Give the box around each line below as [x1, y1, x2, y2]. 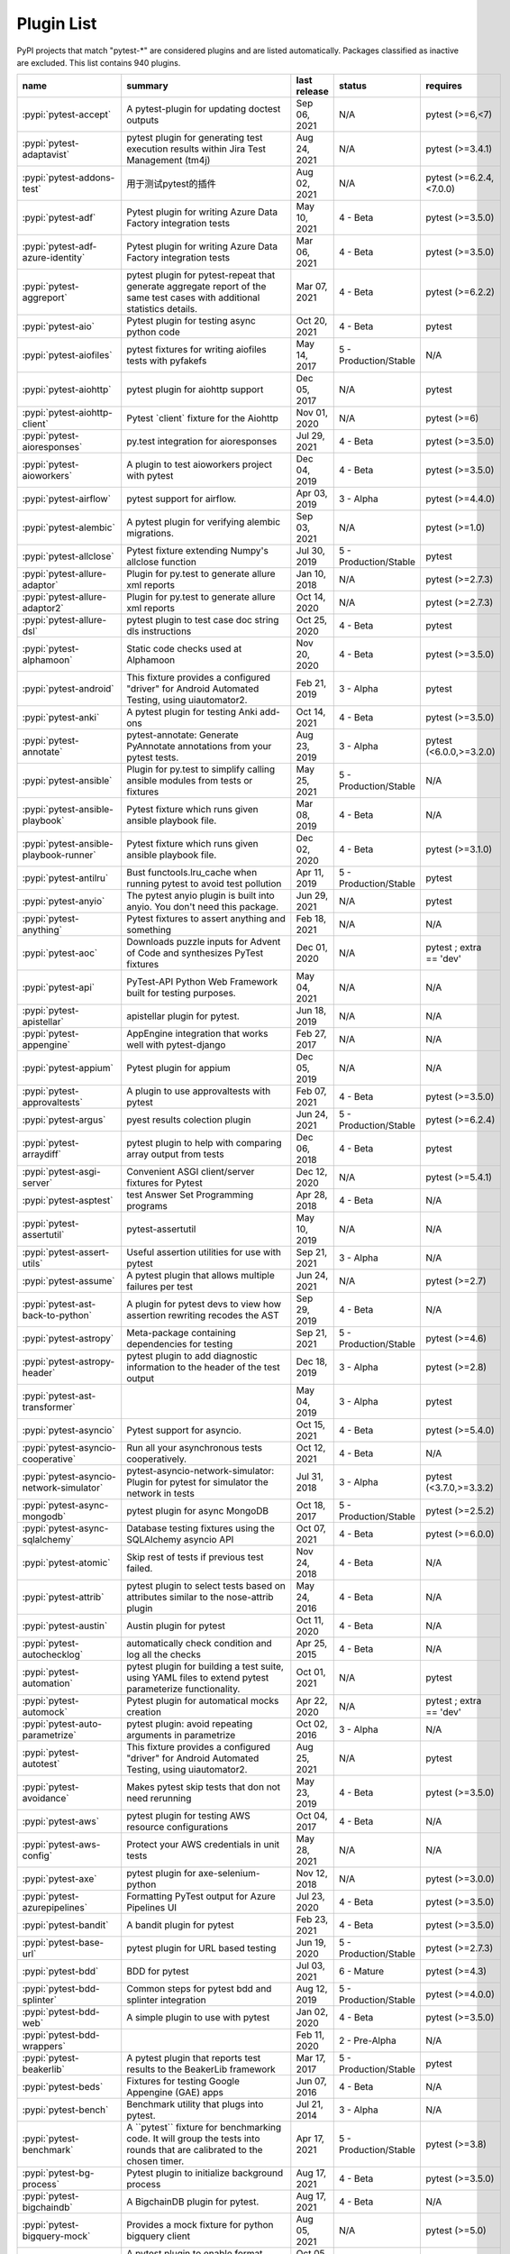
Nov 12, [296, 1867, 328, 1880]
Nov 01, [296, 407, 329, 419]
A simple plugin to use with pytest [126, 2011, 270, 2024]
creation [126, 1706, 162, 1718]
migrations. [126, 527, 175, 540]
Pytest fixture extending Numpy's [126, 545, 269, 557]
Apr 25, [296, 1637, 328, 1650]
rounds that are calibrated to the [126, 2144, 263, 2157]
